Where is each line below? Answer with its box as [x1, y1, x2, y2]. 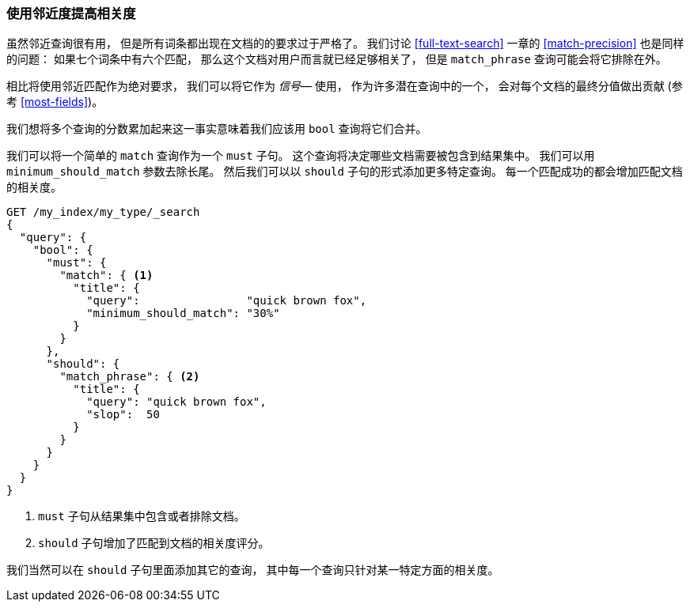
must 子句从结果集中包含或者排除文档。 [38, 509, 245, 523]
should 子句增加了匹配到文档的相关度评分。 [38, 536, 270, 550]
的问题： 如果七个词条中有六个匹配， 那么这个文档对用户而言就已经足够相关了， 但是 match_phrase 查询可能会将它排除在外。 [6, 52, 667, 66]
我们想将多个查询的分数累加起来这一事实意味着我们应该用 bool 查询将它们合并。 [6, 122, 427, 136]
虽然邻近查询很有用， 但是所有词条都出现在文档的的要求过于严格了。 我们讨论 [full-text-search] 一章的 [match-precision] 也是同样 [6, 36, 684, 51]
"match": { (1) [59, 269, 154, 282]
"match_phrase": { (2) [59, 370, 200, 383]
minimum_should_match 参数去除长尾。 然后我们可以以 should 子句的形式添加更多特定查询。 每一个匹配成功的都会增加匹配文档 [6, 164, 683, 179]
